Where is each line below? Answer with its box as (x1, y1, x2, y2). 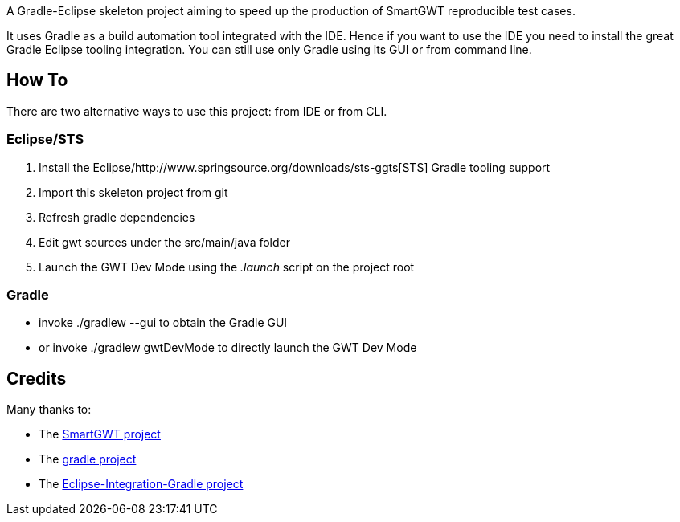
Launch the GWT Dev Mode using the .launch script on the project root (39, 259, 415, 274)
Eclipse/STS (6, 131, 84, 148)
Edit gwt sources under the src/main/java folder (39, 234, 291, 249)
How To (6, 70, 68, 91)
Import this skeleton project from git (39, 185, 228, 199)
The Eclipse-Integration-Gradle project (39, 477, 244, 491)
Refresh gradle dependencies (39, 210, 195, 224)
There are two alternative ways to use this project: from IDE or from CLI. (6, 104, 387, 118)
